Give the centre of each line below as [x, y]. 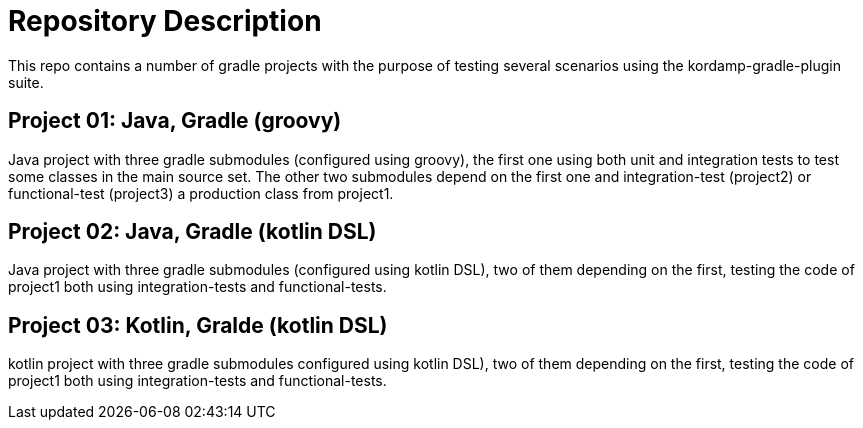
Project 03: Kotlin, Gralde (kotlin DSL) [198, 325]
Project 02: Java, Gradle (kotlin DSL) [192, 232]
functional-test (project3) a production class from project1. [201, 193]
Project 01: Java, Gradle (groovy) [175, 121]
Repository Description [165, 21]
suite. [26, 82]
